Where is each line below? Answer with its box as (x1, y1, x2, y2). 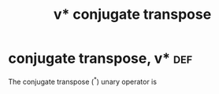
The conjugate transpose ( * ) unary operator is (8, 75, 158, 86)
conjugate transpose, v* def (8, 49, 193, 67)
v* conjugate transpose (53, 5, 212, 23)
